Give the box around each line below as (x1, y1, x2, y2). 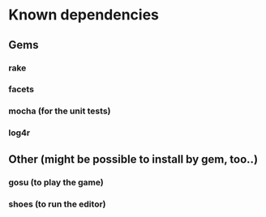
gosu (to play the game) (8, 177, 104, 188)
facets (8, 83, 35, 95)
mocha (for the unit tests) (8, 105, 111, 117)
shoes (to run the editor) (8, 198, 106, 210)
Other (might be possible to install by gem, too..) (8, 152, 258, 166)
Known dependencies (8, 6, 160, 24)
